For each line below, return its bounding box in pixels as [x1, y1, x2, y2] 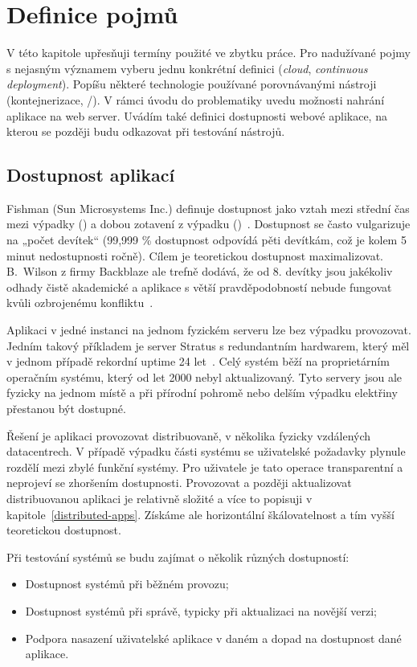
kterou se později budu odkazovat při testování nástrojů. [6, 123, 285, 140]
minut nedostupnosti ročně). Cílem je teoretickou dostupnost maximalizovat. [6, 247, 383, 264]
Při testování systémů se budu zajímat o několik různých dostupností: [6, 548, 350, 565]
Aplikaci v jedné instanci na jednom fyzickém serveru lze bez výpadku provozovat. [6, 321, 411, 338]
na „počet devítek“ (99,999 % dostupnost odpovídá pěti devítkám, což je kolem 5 [6, 231, 407, 248]
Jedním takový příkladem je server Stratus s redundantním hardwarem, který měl [6, 337, 410, 354]
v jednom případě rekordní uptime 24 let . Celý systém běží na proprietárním [6, 353, 390, 370]
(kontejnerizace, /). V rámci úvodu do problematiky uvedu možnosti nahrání [6, 91, 385, 108]
